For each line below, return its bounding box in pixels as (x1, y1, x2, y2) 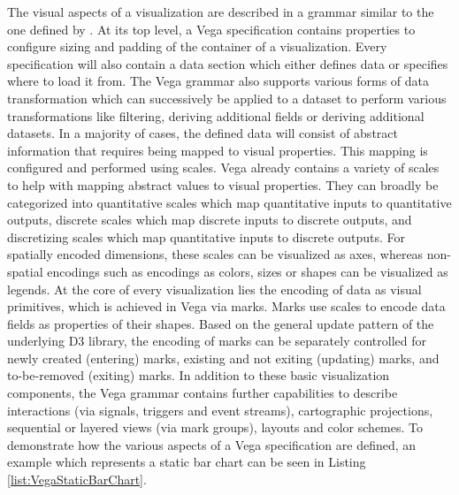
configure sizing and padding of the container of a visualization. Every (7, 37, 387, 56)
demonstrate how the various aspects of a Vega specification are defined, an (7, 435, 417, 453)
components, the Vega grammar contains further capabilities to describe (7, 384, 398, 402)
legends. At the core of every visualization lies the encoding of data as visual (7, 279, 422, 298)
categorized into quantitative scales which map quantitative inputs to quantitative (7, 193, 452, 211)
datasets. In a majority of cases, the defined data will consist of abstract (7, 124, 398, 142)
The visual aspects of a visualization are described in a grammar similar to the (7, 3, 434, 20)
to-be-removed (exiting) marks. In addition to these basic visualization (7, 366, 390, 385)
